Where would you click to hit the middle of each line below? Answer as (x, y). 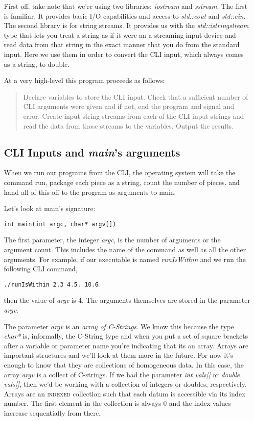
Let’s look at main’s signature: (50, 208)
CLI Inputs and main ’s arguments (92, 152)
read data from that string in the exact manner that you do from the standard (122, 44)
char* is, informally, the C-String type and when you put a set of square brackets (126, 336)
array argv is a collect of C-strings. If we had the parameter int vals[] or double (122, 374)
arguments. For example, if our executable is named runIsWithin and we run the (125, 259)
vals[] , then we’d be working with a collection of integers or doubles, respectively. (125, 384)
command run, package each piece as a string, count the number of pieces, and (122, 182)
